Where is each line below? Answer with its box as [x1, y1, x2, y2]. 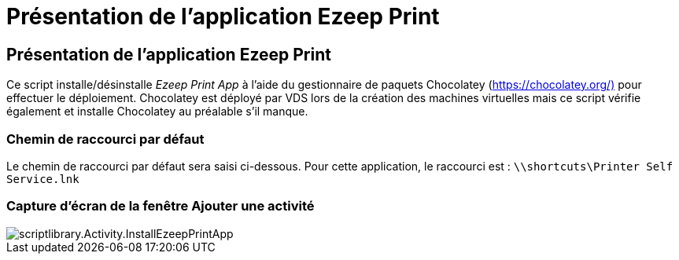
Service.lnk [6, 172, 79, 185]
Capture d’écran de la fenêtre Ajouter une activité [6, 198, 315, 214]
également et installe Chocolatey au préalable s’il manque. [6, 104, 308, 119]
